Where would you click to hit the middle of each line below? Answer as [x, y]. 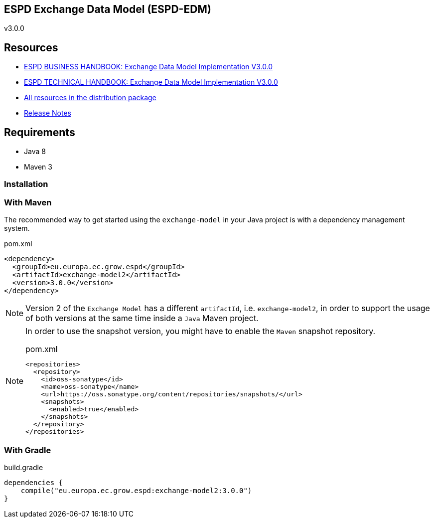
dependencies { [34, 482]
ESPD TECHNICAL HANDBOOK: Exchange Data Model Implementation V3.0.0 [151, 82]
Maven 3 [38, 167]
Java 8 [35, 152]
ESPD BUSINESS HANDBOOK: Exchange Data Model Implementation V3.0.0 [148, 67]
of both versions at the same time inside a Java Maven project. [142, 318]
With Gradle [28, 450]
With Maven [28, 202]
